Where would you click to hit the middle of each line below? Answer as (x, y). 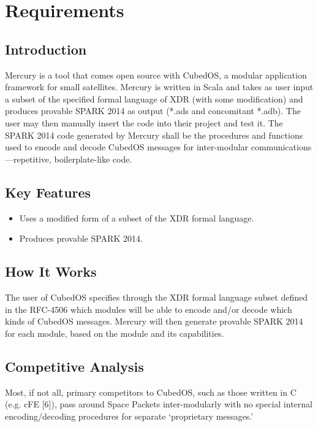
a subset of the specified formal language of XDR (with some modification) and (154, 98)
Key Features (48, 192)
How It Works (51, 271)
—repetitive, (28, 159)
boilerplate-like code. (93, 159)
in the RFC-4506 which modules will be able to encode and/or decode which (149, 309)
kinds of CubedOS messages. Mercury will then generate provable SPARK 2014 (154, 321)
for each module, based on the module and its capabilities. (115, 333)
